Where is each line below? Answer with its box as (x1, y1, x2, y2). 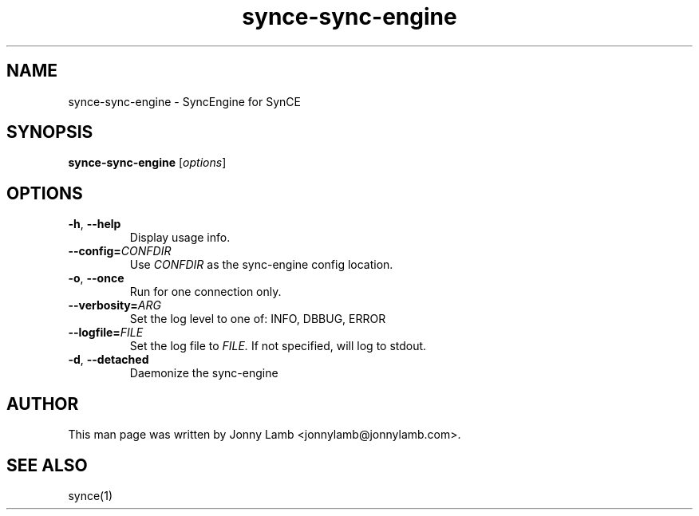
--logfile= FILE (68, 325, 144, 340)
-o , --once (68, 271, 124, 286)
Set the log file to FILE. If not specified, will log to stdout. (129, 339, 427, 353)
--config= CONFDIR (68, 244, 172, 258)
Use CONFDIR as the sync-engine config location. (129, 258, 393, 272)
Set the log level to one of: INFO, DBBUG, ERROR (129, 312, 386, 326)
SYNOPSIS (6, 122, 93, 143)
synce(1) (68, 488, 113, 502)
